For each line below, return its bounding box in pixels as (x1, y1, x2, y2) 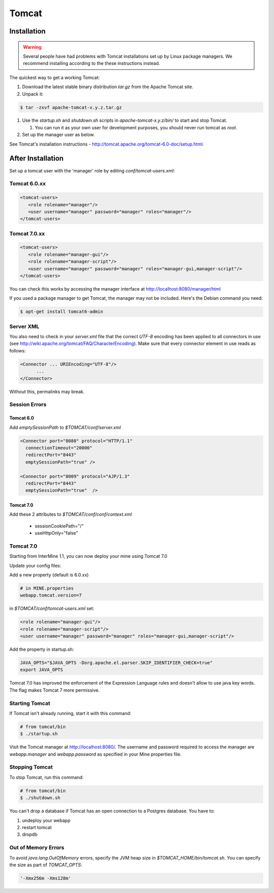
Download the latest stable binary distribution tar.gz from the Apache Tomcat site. (22, 84, 194, 90)
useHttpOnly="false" (35, 530, 78, 536)
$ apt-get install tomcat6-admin (20, 309, 104, 314)
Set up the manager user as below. (22, 132, 95, 138)
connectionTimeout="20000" (25, 445, 93, 451)
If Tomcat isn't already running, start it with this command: (9, 710, 131, 716)
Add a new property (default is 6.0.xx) (9, 571, 89, 578)
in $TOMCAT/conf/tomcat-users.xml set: (9, 605, 95, 612)
